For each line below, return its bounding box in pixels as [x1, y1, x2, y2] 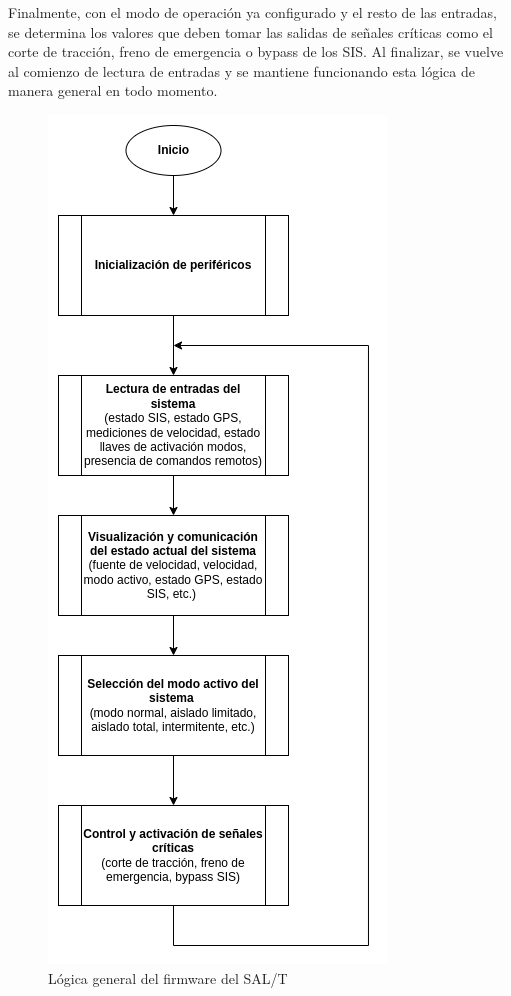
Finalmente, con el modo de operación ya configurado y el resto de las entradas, [8, 2, 498, 22]
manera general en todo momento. [8, 80, 218, 101]
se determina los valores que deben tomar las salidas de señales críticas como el [8, 21, 493, 42]
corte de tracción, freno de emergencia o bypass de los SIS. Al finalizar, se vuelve [8, 41, 504, 62]
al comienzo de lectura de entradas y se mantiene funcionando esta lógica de [8, 60, 475, 81]
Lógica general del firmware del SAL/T [48, 967, 288, 988]
